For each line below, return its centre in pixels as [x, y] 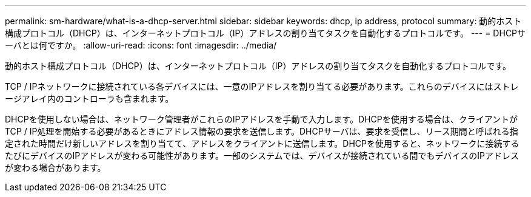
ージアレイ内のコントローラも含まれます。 [89, 98]
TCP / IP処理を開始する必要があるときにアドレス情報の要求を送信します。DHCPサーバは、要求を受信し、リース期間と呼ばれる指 [262, 131]
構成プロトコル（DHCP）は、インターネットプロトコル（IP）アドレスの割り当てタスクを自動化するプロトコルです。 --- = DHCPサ [265, 33]
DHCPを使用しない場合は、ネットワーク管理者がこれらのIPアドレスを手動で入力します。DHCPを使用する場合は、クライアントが [262, 119]
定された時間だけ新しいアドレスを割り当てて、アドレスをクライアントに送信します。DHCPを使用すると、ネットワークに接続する [262, 143]
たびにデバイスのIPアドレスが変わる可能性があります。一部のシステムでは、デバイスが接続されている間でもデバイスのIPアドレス [262, 155]
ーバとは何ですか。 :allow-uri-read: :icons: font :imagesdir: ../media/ [141, 45]
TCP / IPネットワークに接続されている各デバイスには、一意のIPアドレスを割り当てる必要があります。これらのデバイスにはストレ [262, 86]
